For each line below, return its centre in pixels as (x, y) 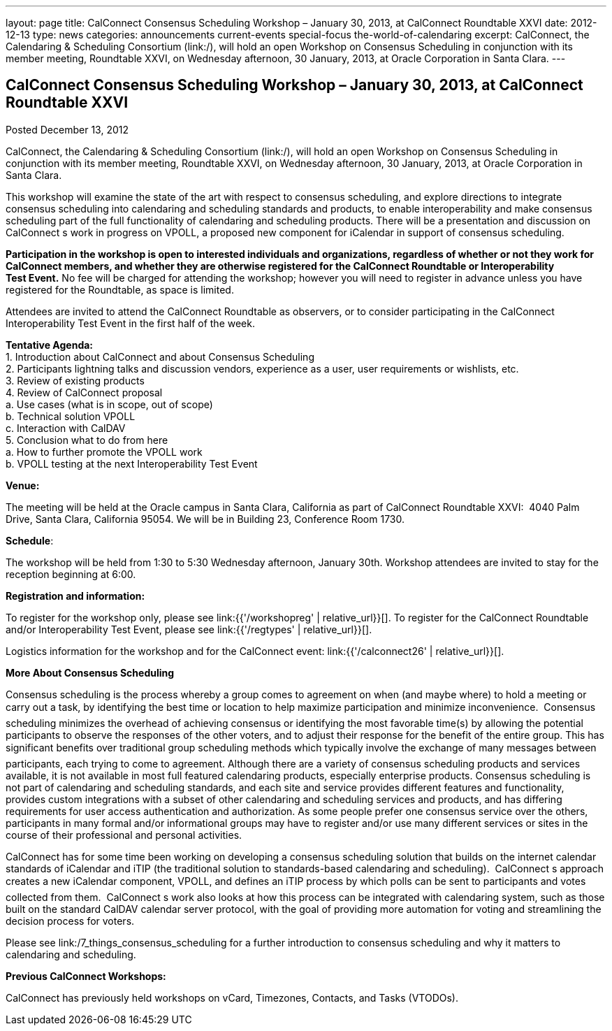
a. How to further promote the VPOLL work (104, 452)
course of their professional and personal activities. (124, 835)
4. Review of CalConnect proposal (84, 392)
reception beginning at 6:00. (71, 574)
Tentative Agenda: (50, 345)
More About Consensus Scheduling (90, 672)
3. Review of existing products (75, 380)
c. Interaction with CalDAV (66, 428)
